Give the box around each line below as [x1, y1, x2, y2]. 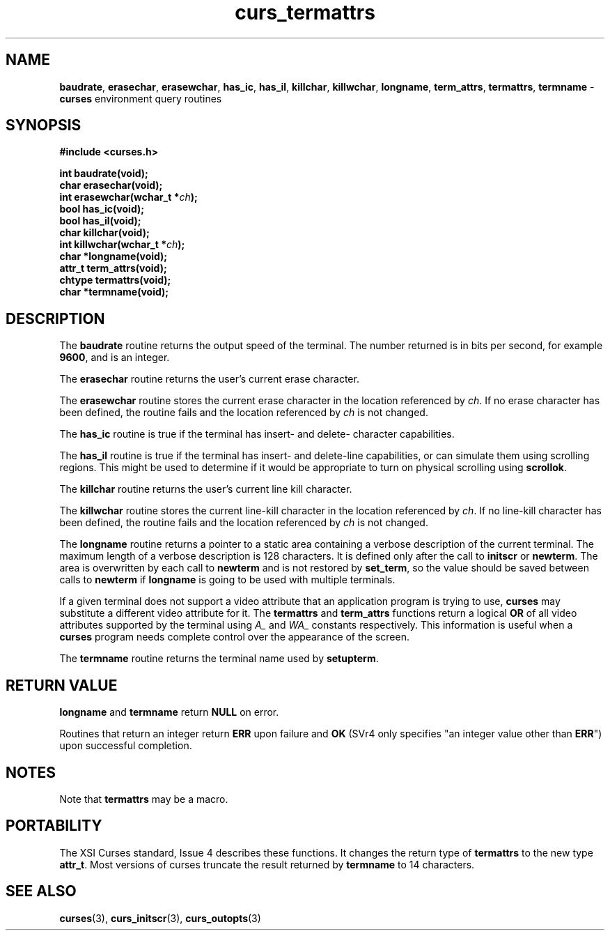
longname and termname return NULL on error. [59, 706, 279, 719]
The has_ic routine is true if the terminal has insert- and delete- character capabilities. [59, 428, 455, 440]
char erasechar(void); [59, 179, 163, 192]
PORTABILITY [6, 817, 102, 835]
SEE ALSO [6, 882, 77, 900]
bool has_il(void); [59, 215, 141, 227]
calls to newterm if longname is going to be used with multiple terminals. [59, 574, 396, 586]
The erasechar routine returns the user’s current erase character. [59, 373, 359, 385]
